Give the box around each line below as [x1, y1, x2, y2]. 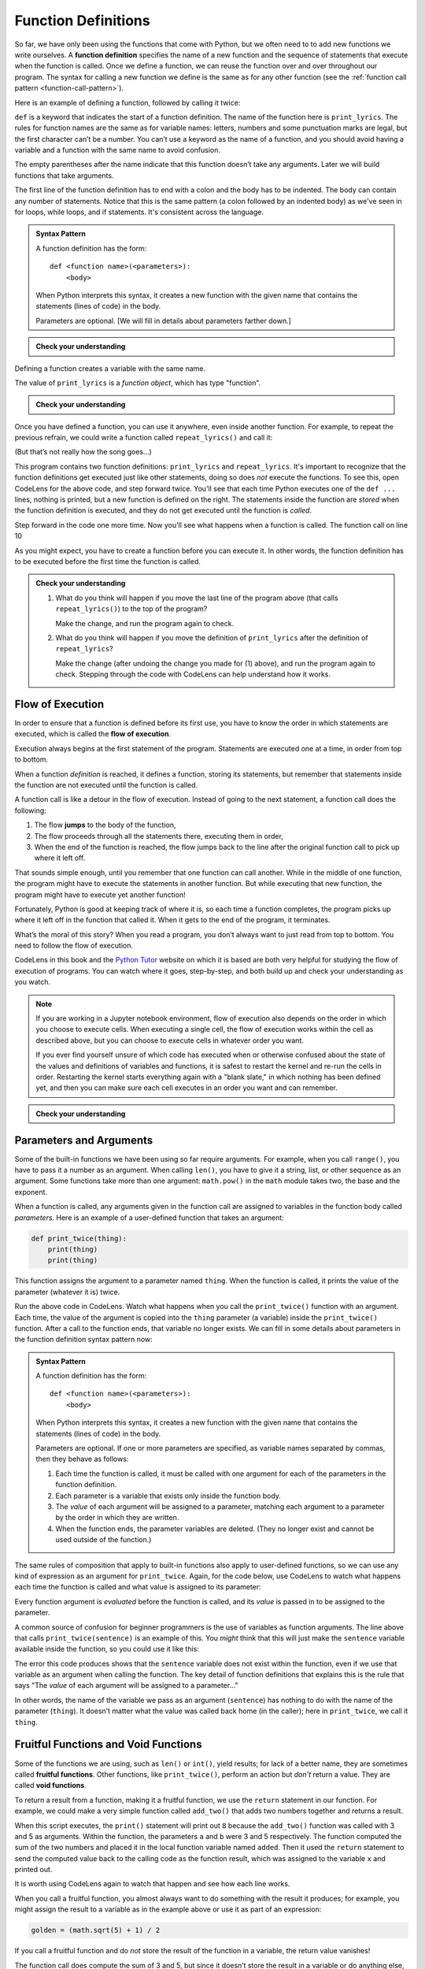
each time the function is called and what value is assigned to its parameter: [14, 1582, 261, 1592]
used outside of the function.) [55, 1535, 152, 1544]
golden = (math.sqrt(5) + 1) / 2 [31, 1926, 161, 1935]
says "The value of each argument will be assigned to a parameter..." [14, 1681, 238, 1690]
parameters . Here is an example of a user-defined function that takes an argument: [14, 1213, 285, 1222]
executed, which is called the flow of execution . [14, 729, 172, 739]
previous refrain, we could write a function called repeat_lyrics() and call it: [14, 433, 273, 443]
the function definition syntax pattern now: [14, 1335, 153, 1344]
